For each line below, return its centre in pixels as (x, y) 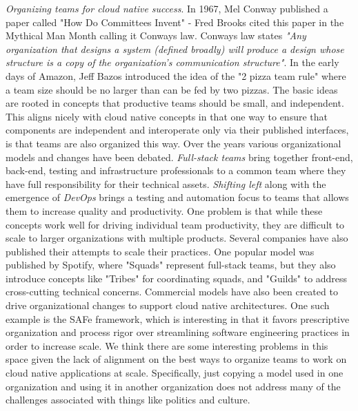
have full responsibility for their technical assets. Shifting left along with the (166, 183)
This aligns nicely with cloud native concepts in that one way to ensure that (167, 116)
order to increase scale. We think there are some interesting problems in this (167, 345)
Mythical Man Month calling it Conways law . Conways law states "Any (156, 35)
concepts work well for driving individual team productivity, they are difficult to (175, 224)
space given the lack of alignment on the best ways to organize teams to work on (176, 359)
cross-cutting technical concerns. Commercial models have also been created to (172, 292)
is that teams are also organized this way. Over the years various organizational (173, 143)
